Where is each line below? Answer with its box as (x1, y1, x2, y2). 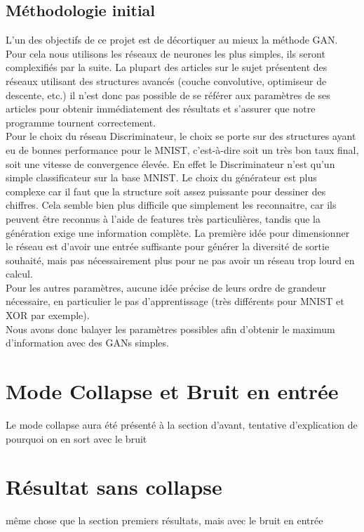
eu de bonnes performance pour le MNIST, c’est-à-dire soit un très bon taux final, (6, 142, 359, 157)
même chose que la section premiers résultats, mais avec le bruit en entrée (6, 513, 323, 528)
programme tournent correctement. (6, 115, 156, 129)
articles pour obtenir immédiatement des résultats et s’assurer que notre (6, 101, 316, 116)
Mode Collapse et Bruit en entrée (6, 377, 339, 406)
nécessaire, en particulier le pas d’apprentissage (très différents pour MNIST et (6, 294, 344, 309)
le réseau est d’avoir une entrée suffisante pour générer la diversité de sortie (6, 239, 330, 254)
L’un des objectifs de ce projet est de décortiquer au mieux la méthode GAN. (6, 32, 338, 47)
